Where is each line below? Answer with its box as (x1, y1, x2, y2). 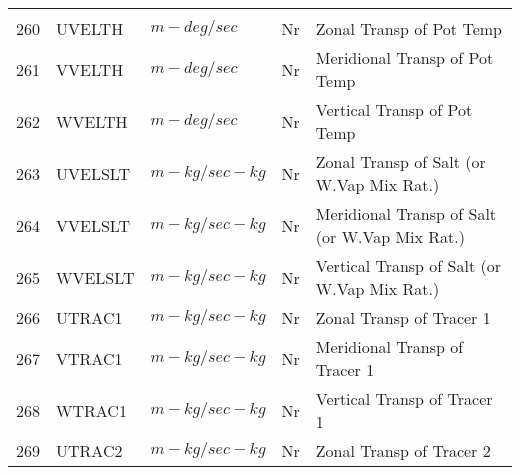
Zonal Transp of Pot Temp (315, 17, 502, 40)
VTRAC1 (56, 346, 123, 370)
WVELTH (56, 109, 128, 133)
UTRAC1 (56, 306, 123, 329)
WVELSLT (56, 265, 135, 289)
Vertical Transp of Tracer (315, 387, 493, 410)
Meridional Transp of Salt (315, 202, 497, 225)
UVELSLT (56, 161, 131, 185)
